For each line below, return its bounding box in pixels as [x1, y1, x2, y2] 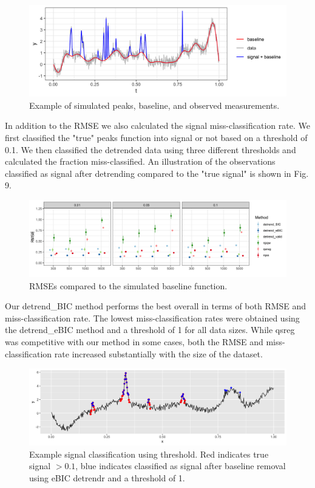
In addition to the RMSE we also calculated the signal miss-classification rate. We [5, 119, 310, 132]
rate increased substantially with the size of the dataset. [54, 347, 263, 360]
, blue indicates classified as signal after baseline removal [75, 459, 286, 472]
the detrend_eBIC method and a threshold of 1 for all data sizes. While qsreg [5, 323, 295, 336]
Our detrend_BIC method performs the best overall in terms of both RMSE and [5, 300, 307, 312]
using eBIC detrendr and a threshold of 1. [29, 472, 185, 484]
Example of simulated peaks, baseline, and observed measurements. [29, 98, 280, 111]
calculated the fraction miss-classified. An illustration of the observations [5, 155, 276, 168]
